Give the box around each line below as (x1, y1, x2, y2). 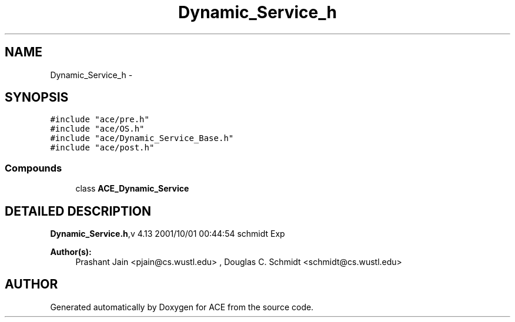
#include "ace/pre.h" (50, 115, 149, 125)
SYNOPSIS (5, 90, 69, 105)
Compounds (5, 162, 62, 174)
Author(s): (50, 247, 92, 257)
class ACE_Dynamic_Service (75, 183, 189, 194)
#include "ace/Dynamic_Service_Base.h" (50, 133, 234, 143)
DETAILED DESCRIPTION (5, 203, 152, 219)
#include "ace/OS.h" (50, 124, 145, 134)
